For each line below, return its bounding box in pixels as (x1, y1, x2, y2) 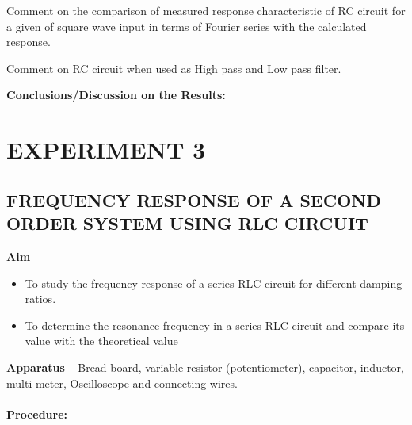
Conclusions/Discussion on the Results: (6, 86, 226, 103)
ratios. (25, 290, 56, 307)
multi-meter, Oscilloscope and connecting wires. (6, 374, 238, 391)
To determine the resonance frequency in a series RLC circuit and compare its (25, 316, 405, 333)
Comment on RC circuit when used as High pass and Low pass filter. (6, 59, 341, 76)
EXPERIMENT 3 (6, 133, 206, 166)
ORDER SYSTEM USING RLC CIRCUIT (6, 211, 368, 235)
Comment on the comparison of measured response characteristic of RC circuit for (6, 2, 406, 18)
